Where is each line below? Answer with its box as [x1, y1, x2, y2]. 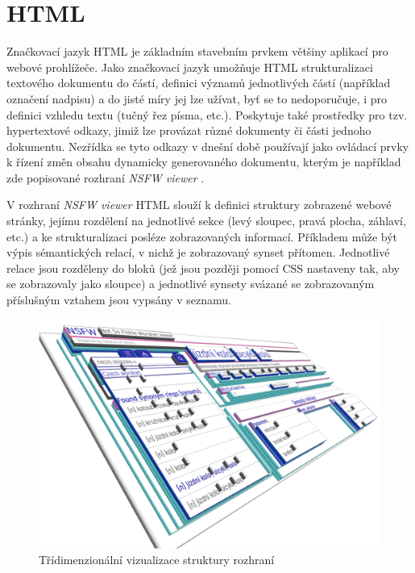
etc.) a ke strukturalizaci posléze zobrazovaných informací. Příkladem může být [6, 228, 398, 245]
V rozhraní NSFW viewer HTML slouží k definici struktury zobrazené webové [6, 196, 392, 213]
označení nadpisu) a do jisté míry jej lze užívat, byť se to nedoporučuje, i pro [6, 90, 388, 107]
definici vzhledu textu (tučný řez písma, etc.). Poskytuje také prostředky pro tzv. [6, 106, 408, 123]
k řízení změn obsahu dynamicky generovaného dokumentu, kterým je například [6, 153, 401, 170]
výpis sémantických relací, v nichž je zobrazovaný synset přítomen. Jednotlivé [6, 244, 390, 261]
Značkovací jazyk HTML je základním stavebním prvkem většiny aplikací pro [6, 43, 388, 60]
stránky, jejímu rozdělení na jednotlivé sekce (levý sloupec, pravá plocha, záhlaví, [6, 212, 406, 229]
